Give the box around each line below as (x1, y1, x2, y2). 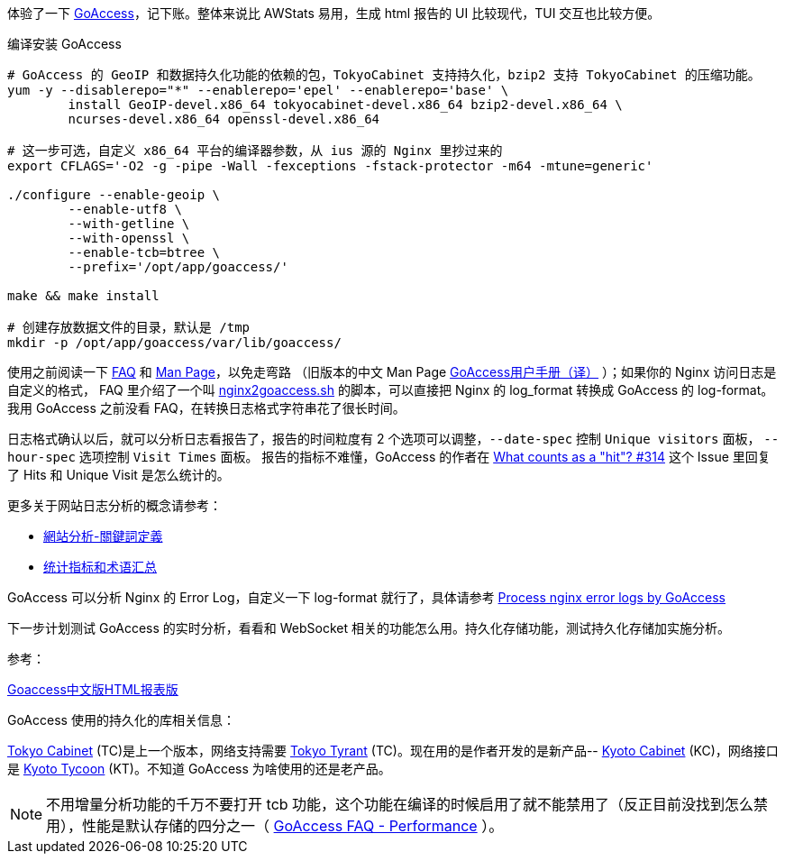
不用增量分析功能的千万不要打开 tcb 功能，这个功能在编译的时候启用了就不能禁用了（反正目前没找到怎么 (46, 795, 754, 813)
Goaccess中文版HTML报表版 (7, 682, 178, 697)
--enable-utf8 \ (68, 202, 182, 216)
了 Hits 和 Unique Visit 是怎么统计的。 (7, 467, 230, 482)
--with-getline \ (68, 216, 190, 231)
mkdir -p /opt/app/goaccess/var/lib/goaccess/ (7, 335, 342, 350)
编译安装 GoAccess (7, 36, 122, 51)
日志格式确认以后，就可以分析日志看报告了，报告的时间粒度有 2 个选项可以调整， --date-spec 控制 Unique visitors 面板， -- (7, 431, 780, 446)
